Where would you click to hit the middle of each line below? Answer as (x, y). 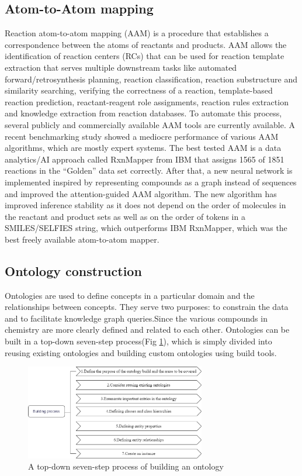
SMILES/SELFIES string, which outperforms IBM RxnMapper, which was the (146, 228)
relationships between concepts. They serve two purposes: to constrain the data (147, 307)
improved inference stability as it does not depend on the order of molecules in (145, 205)
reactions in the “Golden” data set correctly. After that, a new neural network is (149, 170)
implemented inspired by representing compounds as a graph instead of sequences (151, 182)
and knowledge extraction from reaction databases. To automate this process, (143, 113)
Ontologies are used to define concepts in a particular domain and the (130, 295)
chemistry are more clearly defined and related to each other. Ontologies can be (147, 330)
